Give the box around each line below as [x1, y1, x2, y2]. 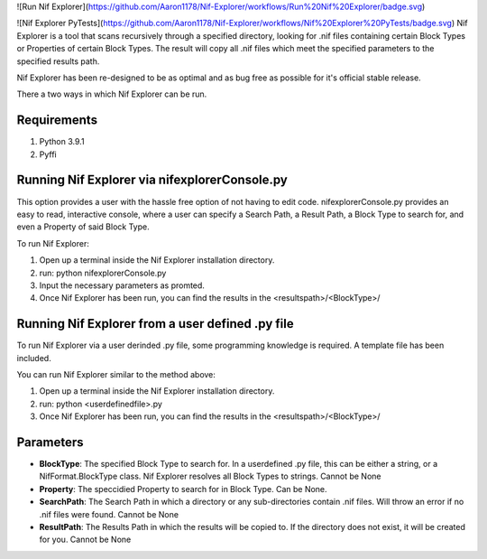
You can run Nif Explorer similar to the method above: [16, 368, 216, 379]
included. [16, 352, 51, 363]
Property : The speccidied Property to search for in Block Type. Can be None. [39, 483, 328, 494]
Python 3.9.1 [39, 136, 85, 147]
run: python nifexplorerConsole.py [39, 267, 167, 278]
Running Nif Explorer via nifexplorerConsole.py [16, 172, 289, 188]
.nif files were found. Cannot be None [39, 508, 179, 519]
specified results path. [16, 55, 100, 67]
